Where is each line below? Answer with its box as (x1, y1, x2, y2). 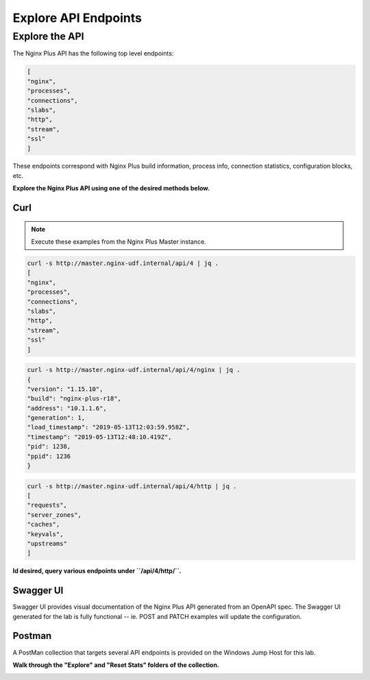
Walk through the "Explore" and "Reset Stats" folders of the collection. (12, 661, 219, 669)
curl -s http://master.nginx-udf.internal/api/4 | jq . (27, 260, 219, 267)
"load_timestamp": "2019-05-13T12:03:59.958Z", (27, 423, 190, 431)
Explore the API (12, 30, 85, 42)
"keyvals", (27, 530, 64, 538)
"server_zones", (27, 511, 82, 518)
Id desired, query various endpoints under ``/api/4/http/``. (12, 567, 182, 575)
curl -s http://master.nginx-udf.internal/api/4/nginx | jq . (27, 366, 241, 374)
